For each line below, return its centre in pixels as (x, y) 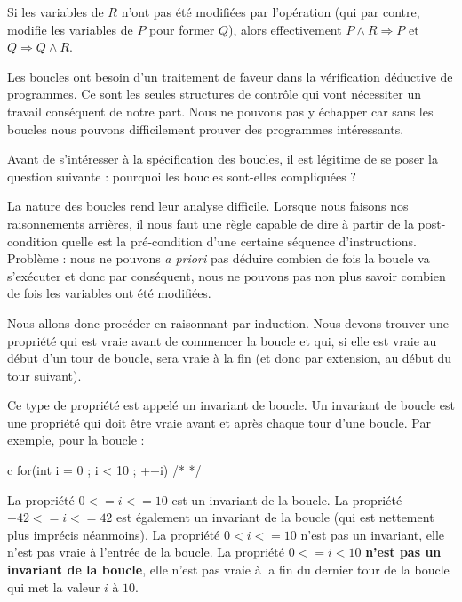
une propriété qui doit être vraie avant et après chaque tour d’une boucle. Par (219, 422)
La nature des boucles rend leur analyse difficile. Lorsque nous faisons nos (208, 206)
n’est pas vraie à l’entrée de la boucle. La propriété (146, 552)
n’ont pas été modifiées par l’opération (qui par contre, (271, 12)
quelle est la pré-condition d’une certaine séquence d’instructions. (239, 241)
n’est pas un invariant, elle (373, 534)
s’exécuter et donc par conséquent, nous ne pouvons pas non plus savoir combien (227, 275)
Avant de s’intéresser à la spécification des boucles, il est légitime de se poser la (223, 159)
